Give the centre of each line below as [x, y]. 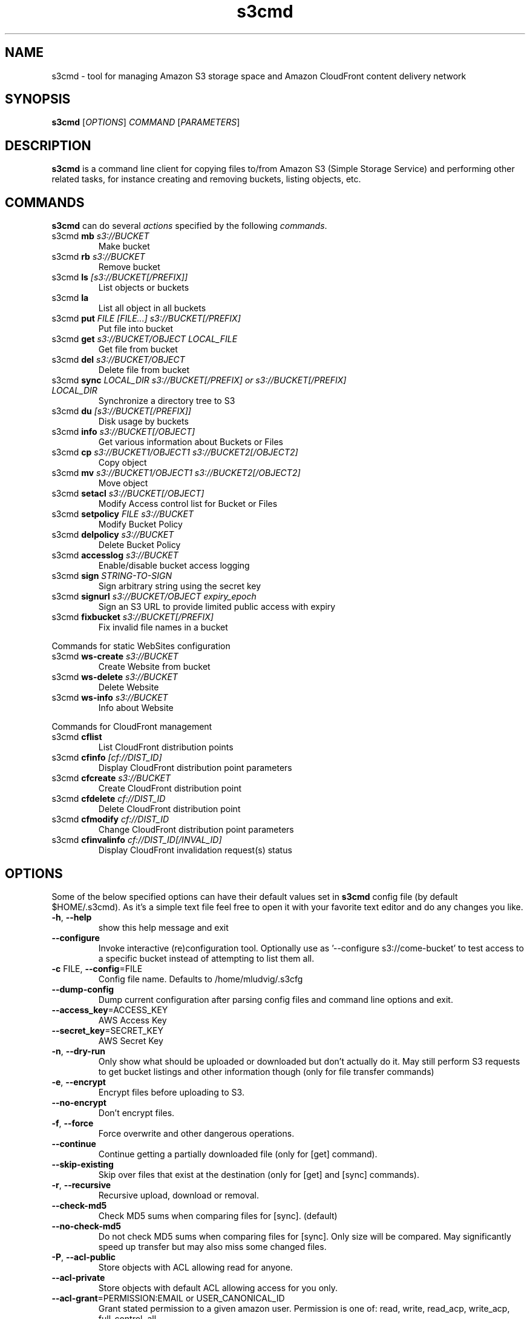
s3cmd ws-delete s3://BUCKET [115, 677]
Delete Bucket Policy [139, 545]
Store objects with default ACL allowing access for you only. [218, 1288]
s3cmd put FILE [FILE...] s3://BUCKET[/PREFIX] [146, 319]
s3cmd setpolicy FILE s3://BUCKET [123, 514]
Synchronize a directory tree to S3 [167, 401]
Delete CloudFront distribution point [169, 809]
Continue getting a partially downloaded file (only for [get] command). [238, 1154]
